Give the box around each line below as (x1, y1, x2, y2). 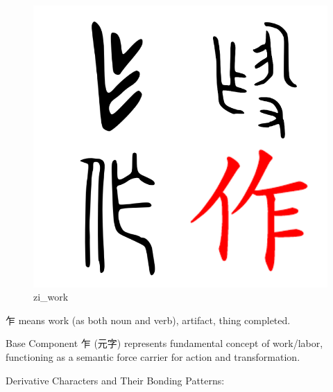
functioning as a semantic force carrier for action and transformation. (6, 349, 300, 364)
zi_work (33, 289, 69, 304)
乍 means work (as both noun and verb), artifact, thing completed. (6, 312, 291, 327)
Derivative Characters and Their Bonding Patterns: (6, 373, 225, 387)
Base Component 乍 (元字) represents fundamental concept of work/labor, (6, 336, 323, 350)
